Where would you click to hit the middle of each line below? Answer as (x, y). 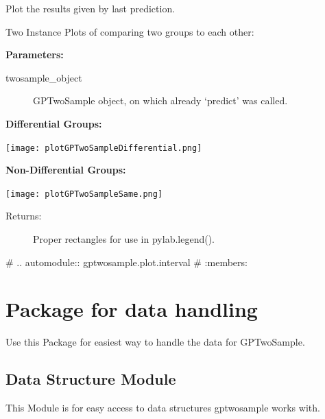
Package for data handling (132, 309)
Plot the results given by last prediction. (91, 8)
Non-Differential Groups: (66, 170)
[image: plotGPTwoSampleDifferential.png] (104, 148)
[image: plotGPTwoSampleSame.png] (84, 194)
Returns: (24, 216)
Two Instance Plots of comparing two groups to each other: (130, 31)
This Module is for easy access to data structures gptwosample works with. (163, 408)
